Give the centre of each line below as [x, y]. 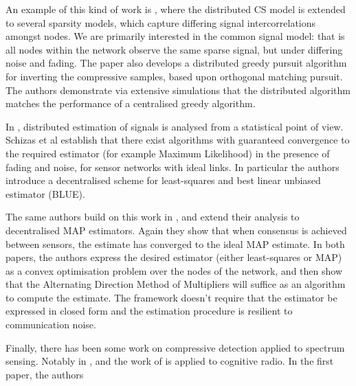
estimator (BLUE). [45, 193]
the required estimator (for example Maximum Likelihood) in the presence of [168, 153]
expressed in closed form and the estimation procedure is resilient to [149, 311]
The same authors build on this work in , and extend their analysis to [153, 217]
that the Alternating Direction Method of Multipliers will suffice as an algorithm [176, 284]
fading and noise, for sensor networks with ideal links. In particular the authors [173, 167]
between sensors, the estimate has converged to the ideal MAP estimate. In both [175, 243]
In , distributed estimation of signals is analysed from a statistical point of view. [175, 126]
